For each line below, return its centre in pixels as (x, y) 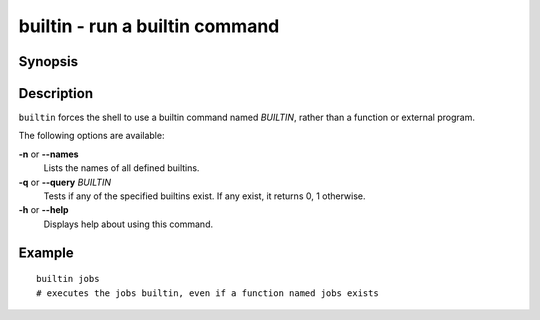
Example (46, 252)
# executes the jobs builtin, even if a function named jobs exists (207, 293)
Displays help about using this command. (128, 224)
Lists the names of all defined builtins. (121, 168)
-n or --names (48, 154)
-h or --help (43, 210)
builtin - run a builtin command (149, 26)
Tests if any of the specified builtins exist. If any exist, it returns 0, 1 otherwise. (204, 196)
